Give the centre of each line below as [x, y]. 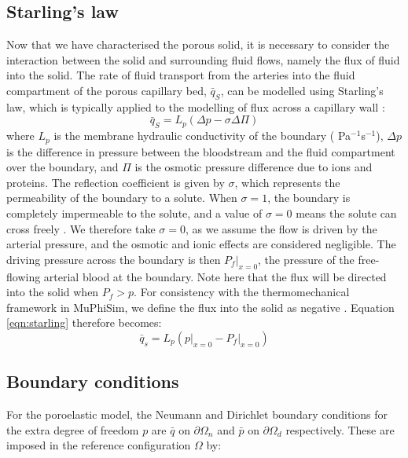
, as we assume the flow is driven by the [281, 228]
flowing [24, 276]
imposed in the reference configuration [99, 445]
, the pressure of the [306, 259]
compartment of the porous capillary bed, [107, 90]
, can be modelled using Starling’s [302, 90]
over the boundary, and [62, 167]
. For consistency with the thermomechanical [242, 292]
